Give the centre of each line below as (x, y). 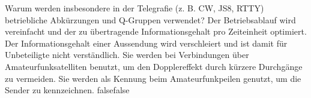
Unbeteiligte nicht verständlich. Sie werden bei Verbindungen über (127, 55)
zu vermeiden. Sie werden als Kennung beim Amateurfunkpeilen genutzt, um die (153, 78)
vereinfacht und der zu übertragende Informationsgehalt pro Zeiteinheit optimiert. (156, 31)
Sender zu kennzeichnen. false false (67, 90)
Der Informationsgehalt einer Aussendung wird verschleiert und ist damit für (146, 43)
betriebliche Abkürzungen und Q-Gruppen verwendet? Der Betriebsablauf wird (150, 19)
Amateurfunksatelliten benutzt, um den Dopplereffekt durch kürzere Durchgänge (154, 66)
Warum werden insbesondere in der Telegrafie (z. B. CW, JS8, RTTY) (134, 8)
